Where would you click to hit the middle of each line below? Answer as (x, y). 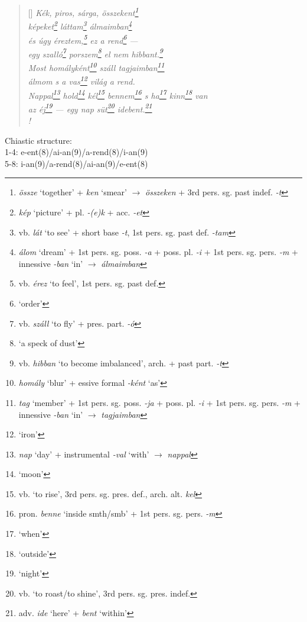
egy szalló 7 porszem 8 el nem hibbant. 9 (95, 53)
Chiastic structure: (38, 140)
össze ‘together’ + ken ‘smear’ (73, 192)
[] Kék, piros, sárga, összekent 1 (83, 12)
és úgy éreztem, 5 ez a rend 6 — (83, 39)
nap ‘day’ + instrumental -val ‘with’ (84, 454)
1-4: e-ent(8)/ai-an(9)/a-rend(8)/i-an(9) (76, 152)
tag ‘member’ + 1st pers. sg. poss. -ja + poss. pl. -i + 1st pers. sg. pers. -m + (159, 402)
